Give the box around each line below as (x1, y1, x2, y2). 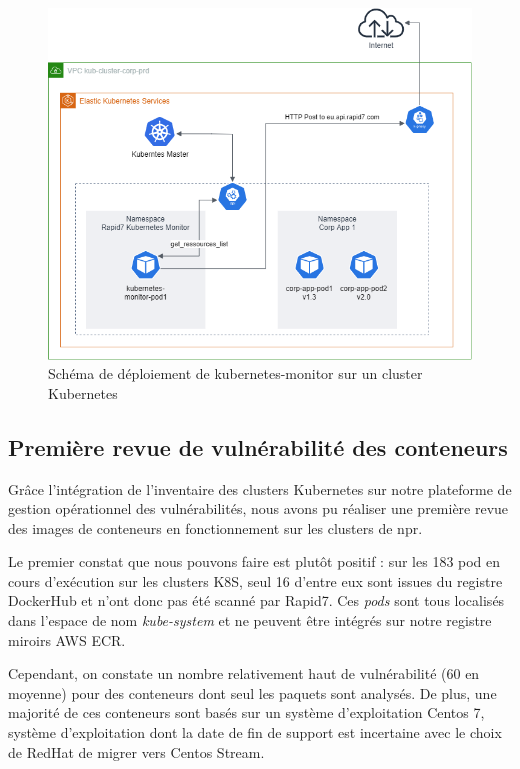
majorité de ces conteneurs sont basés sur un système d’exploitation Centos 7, (8, 702, 485, 723)
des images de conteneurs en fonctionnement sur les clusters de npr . (8, 517, 423, 538)
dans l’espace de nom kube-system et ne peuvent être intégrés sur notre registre (8, 610, 492, 631)
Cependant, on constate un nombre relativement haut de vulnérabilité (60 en (8, 663, 480, 684)
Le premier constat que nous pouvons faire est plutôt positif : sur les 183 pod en (8, 551, 501, 572)
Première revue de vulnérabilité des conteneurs (8, 431, 508, 462)
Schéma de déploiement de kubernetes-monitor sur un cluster (48, 363, 423, 384)
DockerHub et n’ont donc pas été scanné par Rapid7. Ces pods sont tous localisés (8, 590, 505, 611)
